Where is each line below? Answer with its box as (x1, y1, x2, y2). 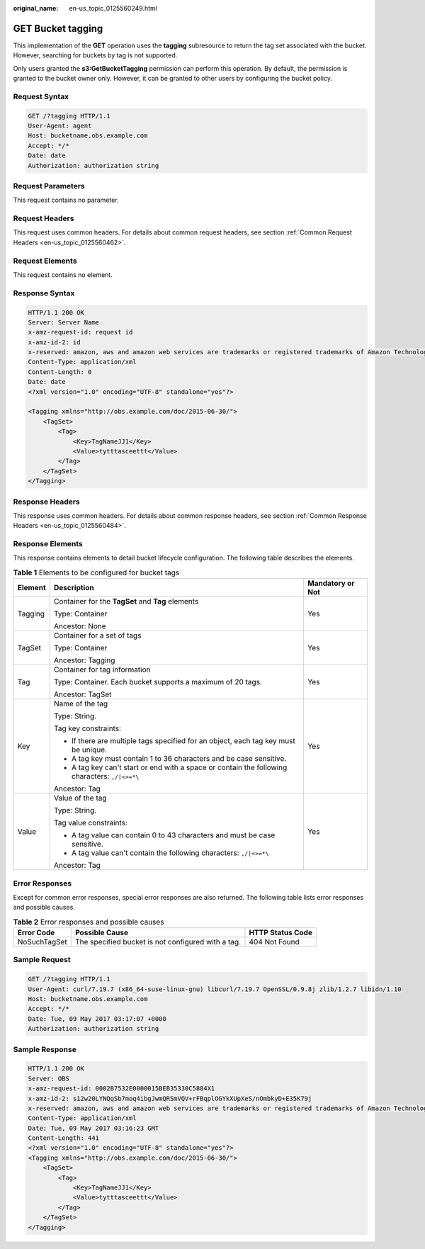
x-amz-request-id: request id (28, 328, 133, 337)
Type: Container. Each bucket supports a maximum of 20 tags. (53, 677, 262, 687)
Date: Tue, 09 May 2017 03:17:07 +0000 (28, 1015, 166, 1023)
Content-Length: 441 (28, 1134, 99, 1142)
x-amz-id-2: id (28, 338, 81, 346)
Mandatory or (307, 578, 355, 588)
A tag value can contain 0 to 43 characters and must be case (71, 830, 276, 840)
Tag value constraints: (53, 818, 127, 828)
